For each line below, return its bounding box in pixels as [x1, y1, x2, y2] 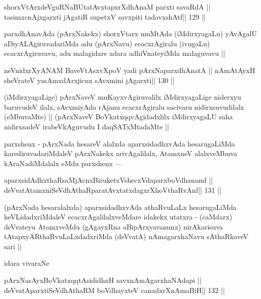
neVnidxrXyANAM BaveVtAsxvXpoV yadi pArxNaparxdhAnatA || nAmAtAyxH [4, 64, 255, 75]
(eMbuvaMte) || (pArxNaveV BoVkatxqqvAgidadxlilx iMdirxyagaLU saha [4, 111, 233, 122]
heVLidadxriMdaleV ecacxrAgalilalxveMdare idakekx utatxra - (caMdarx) [4, 211, 232, 222]
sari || [4, 241, 22, 251]
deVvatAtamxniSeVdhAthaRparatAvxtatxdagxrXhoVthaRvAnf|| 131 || [4, 184, 222, 195]
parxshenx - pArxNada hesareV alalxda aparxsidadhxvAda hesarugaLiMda [4, 138, 235, 148]
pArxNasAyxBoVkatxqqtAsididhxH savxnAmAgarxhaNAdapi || [4, 275, 202, 285]
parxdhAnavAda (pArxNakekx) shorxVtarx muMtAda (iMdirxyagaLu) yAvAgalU [4, 28, 257, 39]
